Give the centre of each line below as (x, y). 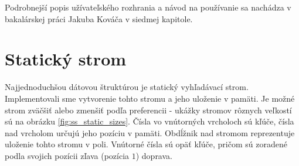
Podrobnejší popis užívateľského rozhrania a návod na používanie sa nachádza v (148, 7)
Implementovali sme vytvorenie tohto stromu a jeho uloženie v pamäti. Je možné (150, 98)
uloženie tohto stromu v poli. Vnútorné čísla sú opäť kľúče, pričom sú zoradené (146, 144)
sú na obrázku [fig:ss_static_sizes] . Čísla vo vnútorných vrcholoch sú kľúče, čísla (149, 121)
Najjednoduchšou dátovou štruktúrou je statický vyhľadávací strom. (127, 87)
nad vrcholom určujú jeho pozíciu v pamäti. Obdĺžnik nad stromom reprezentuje (150, 132)
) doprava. (154, 155)
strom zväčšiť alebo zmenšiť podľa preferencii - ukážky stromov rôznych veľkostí (148, 110)
